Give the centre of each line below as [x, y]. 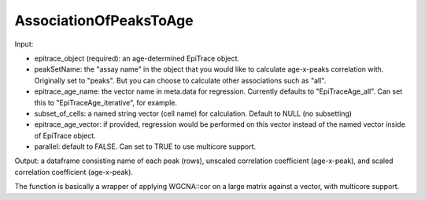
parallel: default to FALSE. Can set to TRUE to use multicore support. [145, 146]
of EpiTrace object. [65, 135]
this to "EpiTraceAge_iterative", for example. [105, 102]
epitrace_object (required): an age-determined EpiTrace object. [137, 58]
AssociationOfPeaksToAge [104, 20]
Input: [24, 44]
